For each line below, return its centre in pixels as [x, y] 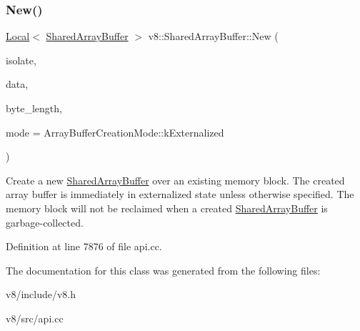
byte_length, [34, 108]
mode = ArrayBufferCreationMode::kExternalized [115, 132]
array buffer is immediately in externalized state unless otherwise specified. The [180, 194]
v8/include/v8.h [41, 294]
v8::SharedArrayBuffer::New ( [213, 36]
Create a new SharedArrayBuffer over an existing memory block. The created [175, 180]
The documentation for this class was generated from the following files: [163, 270]
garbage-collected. [45, 222]
